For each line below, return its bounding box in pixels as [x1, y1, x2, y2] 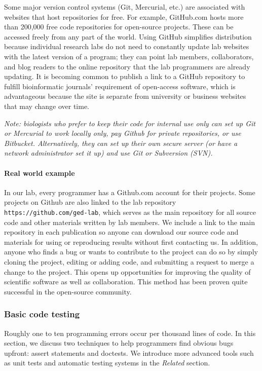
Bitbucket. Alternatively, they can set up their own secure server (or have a [4, 137, 238, 148]
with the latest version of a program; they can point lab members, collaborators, [4, 51, 254, 61]
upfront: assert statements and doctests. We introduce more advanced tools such [4, 347, 254, 358]
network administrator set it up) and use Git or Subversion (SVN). [4, 147, 213, 158]
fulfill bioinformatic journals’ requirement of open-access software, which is [4, 81, 236, 91]
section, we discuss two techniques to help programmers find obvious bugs [4, 338, 234, 348]
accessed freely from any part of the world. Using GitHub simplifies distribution [4, 31, 252, 42]
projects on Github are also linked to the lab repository [4, 197, 176, 207]
